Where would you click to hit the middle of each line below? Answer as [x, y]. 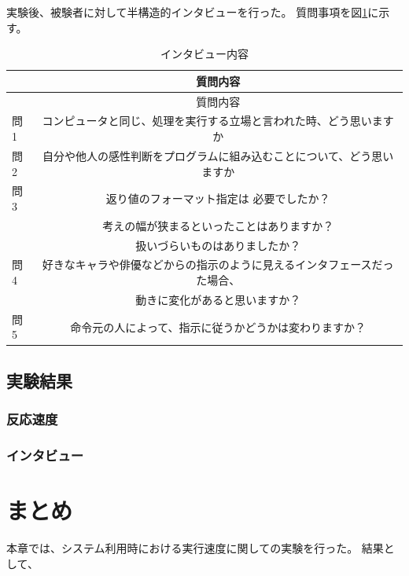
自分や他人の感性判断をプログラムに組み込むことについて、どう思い [218, 155]
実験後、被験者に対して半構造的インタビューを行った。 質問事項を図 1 [187, 12]
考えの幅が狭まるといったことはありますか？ [218, 225]
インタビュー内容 [204, 54]
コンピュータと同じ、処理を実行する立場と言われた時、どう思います [218, 121]
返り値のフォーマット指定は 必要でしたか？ [218, 198]
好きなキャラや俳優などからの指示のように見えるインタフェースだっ [218, 264]
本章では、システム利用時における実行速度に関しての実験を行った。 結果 [195, 548]
